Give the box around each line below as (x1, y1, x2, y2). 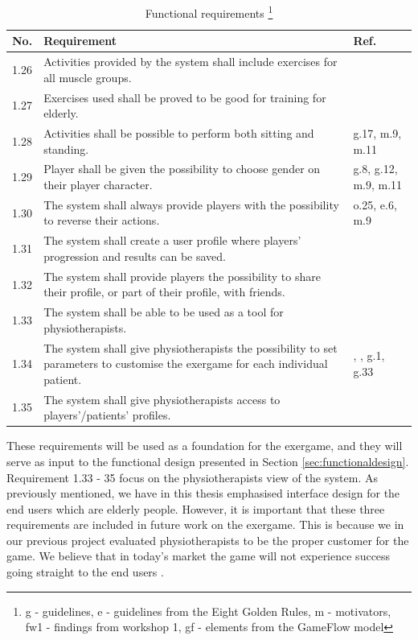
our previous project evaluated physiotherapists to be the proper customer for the (6, 531, 409, 548)
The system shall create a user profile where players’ (43, 232, 301, 249)
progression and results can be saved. (43, 247, 226, 264)
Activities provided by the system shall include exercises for (43, 53, 338, 70)
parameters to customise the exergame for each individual (43, 355, 328, 372)
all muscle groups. (43, 68, 132, 85)
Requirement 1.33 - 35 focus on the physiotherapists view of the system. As (6, 469, 378, 485)
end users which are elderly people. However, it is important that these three (6, 500, 385, 517)
